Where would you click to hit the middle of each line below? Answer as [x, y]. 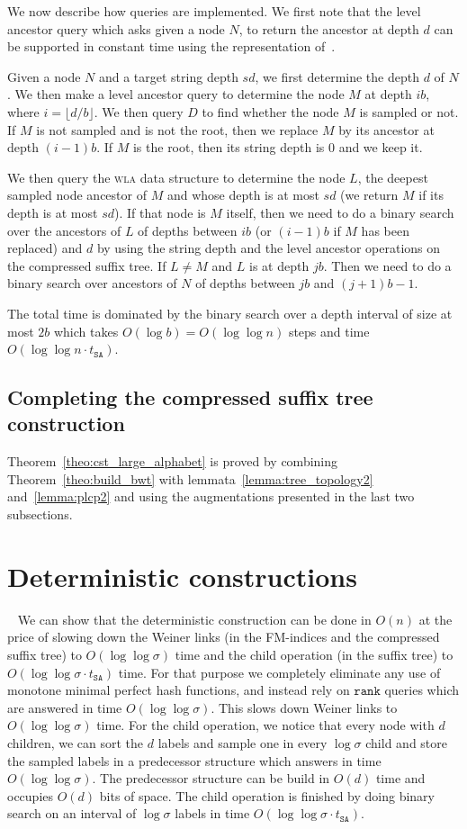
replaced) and [45, 248]
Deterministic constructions [182, 576]
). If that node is [160, 212]
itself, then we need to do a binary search [340, 212]
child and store [406, 742]
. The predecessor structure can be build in [211, 778]
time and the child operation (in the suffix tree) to [314, 654]
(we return [369, 195]
